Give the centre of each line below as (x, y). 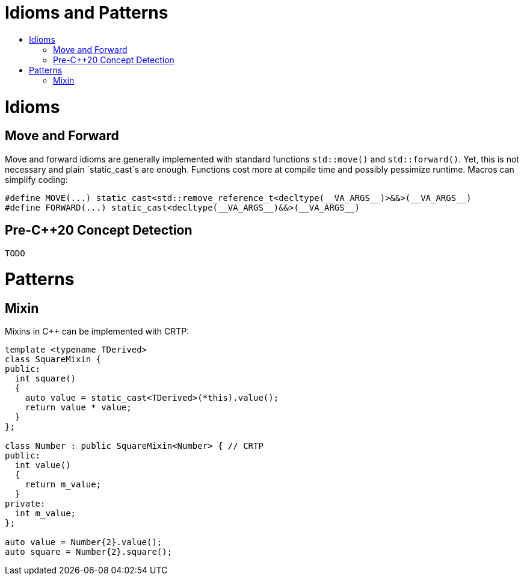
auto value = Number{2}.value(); (84, 542)
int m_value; (45, 514)
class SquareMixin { (53, 359)
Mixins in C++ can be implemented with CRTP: (97, 332)
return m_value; (63, 485)
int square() (45, 379)
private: (25, 504)
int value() (43, 465)
